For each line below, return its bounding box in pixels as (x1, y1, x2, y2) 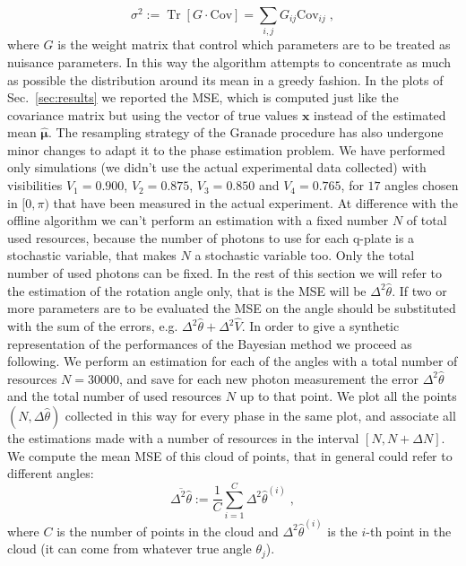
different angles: (7, 464, 94, 483)
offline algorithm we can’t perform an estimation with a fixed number (7, 211, 389, 230)
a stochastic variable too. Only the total (194, 246, 415, 265)
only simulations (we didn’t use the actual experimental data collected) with (7, 158, 427, 177)
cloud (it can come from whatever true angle (7, 539, 252, 558)
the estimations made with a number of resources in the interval (7, 429, 359, 448)
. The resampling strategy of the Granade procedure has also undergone (47, 123, 444, 142)
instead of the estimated (314, 105, 446, 124)
